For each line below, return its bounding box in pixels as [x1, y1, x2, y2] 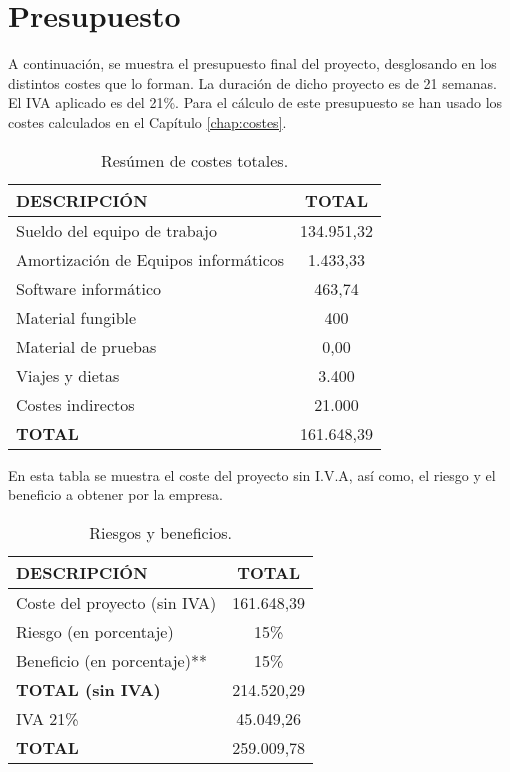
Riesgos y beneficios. [89, 520, 232, 544]
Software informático [16, 276, 161, 300]
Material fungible [16, 305, 137, 329]
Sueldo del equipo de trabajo [16, 218, 217, 242]
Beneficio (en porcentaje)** [16, 648, 207, 672]
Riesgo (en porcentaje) [16, 619, 174, 643]
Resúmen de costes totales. [100, 148, 289, 172]
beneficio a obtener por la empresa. [8, 484, 223, 505]
